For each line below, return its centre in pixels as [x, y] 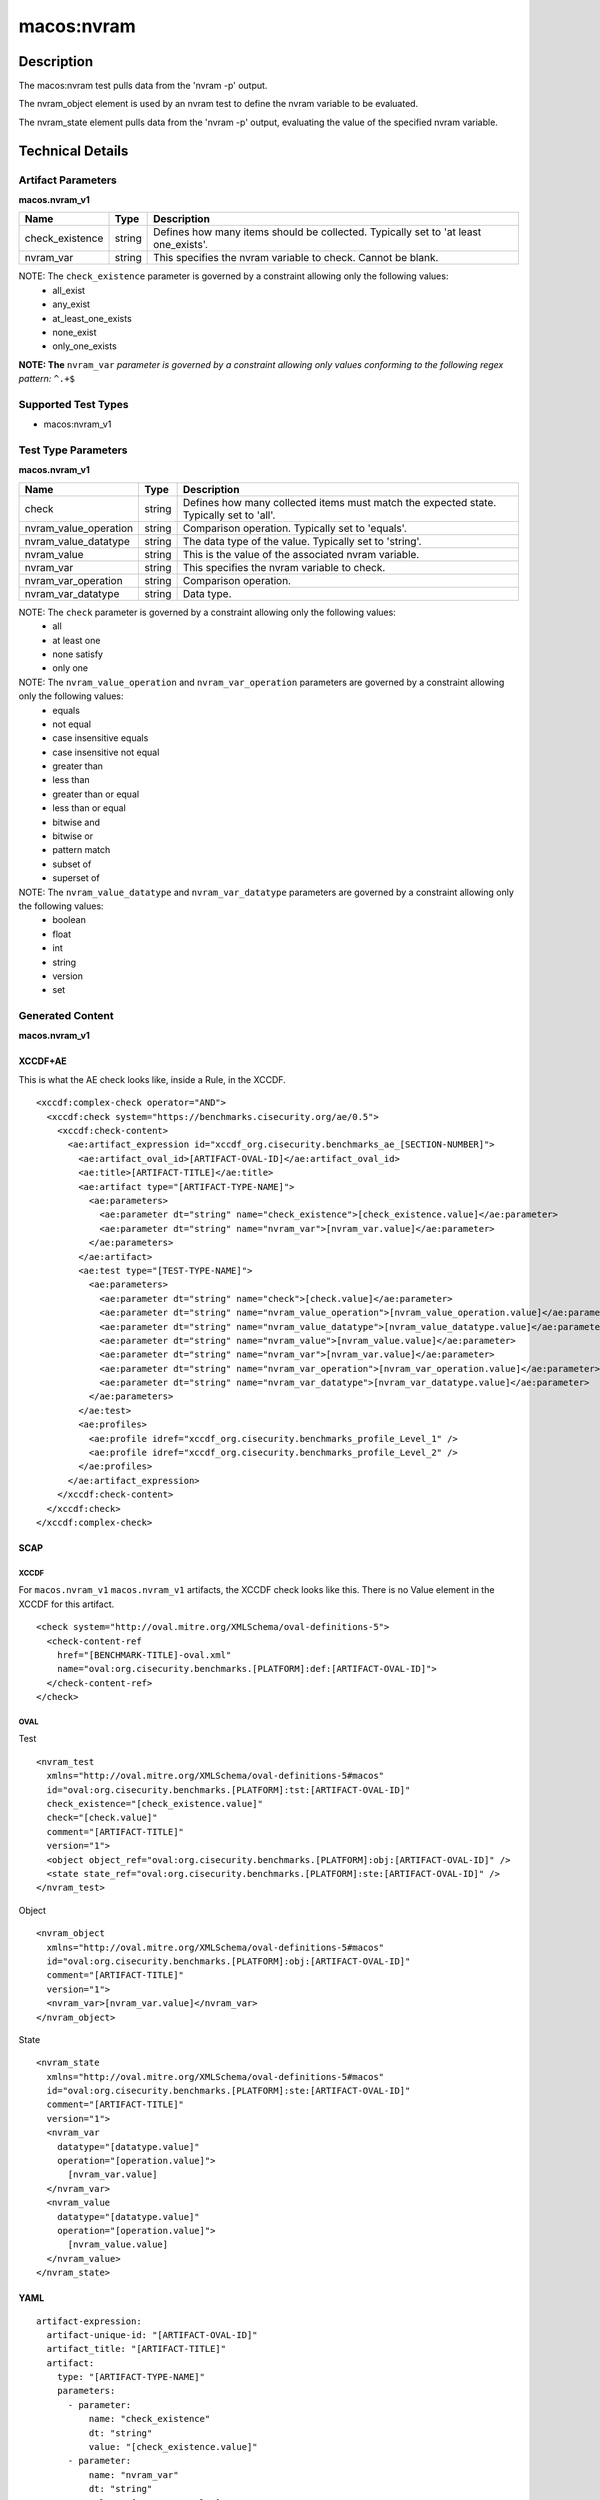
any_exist [71, 304]
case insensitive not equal [106, 752]
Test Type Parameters [73, 450]
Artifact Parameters [67, 180]
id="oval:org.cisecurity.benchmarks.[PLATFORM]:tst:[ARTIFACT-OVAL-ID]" [228, 1789]
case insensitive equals [100, 738]
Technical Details [73, 150]
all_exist [68, 290]
